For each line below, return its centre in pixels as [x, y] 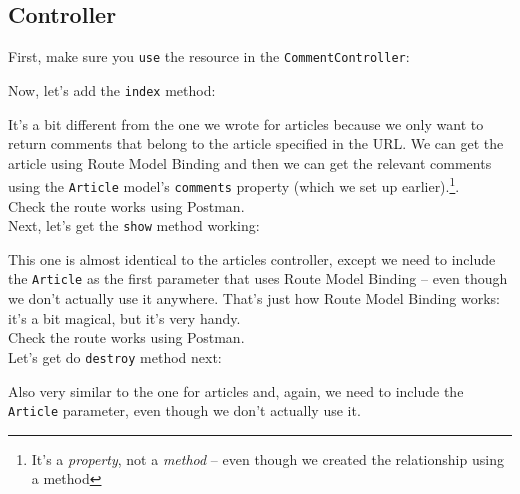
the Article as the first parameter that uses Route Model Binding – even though [258, 278]
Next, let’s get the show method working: [134, 225]
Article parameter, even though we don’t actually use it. [184, 410]
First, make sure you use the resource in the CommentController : [209, 56]
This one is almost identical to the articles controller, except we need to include [252, 258]
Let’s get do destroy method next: [115, 356]
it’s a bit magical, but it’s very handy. [124, 317]
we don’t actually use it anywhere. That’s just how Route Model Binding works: [254, 298]
